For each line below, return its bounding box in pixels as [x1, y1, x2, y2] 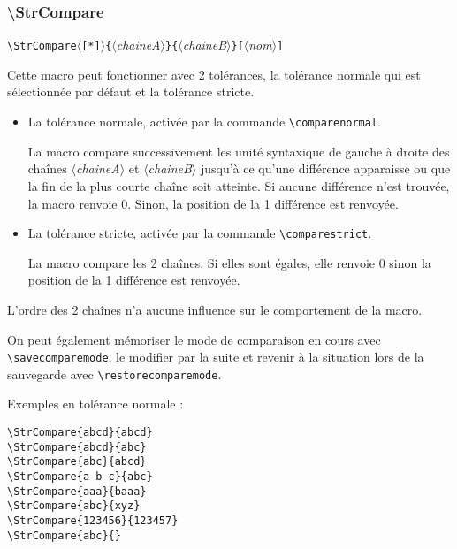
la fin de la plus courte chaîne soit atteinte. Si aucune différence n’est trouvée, [27, 176, 450, 194]
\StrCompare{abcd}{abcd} [7, 426, 153, 439]
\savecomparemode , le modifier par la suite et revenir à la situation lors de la [7, 347, 424, 366]
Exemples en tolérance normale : [7, 394, 184, 413]
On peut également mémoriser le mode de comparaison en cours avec [7, 330, 381, 348]
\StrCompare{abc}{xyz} [7, 499, 141, 513]
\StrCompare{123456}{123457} [7, 514, 179, 527]
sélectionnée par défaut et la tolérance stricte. [7, 82, 255, 101]
